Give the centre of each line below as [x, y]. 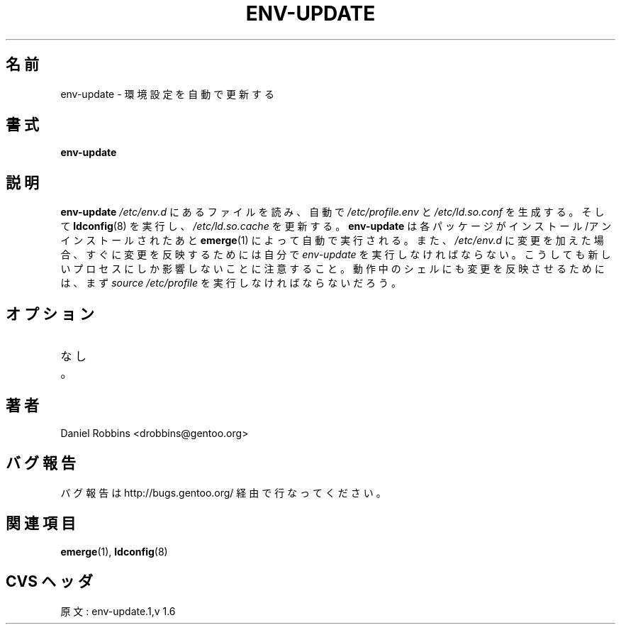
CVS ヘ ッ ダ [49, 582]
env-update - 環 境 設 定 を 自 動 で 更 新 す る [167, 94]
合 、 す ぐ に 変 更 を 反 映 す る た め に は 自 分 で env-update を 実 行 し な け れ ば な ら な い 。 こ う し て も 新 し [336, 255]
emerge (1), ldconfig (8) [114, 551]
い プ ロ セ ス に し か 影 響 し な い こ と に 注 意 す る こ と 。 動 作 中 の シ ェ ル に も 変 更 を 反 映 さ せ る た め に [332, 269]
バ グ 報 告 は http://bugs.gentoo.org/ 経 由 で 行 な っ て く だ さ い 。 [223, 492]
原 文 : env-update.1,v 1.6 [118, 611]
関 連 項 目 [41, 524]
